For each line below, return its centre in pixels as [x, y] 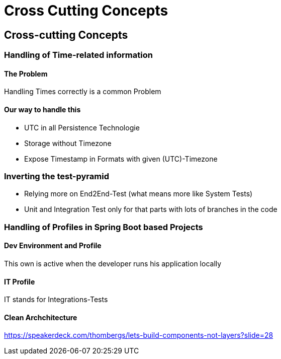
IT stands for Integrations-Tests [56, 300]
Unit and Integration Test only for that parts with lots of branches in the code [151, 209]
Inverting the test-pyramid [57, 176]
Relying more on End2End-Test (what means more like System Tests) [138, 194]
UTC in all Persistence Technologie [82, 127]
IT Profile [20, 281]
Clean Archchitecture [41, 317]
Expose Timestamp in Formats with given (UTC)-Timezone [121, 159]
